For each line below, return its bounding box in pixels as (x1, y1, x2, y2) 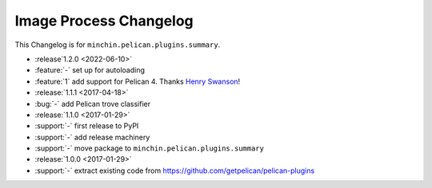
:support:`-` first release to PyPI (34, 121, 139, 131)
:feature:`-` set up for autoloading (34, 65, 146, 75)
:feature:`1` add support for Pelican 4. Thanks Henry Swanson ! (34, 76, 241, 86)
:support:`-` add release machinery (34, 132, 150, 142)
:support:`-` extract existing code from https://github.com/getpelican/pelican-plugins (34, 166, 315, 175)
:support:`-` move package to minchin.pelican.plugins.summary (34, 143, 264, 153)
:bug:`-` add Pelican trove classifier (34, 99, 151, 108)
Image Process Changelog (14, 12, 194, 29)
